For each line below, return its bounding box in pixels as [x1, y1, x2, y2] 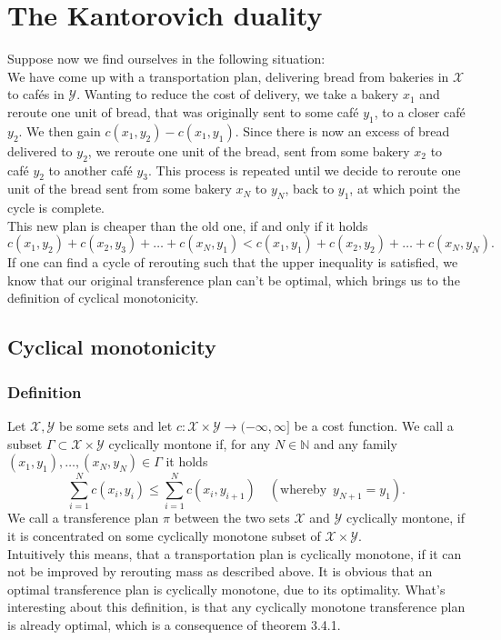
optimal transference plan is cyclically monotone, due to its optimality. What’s [7, 579, 446, 598]
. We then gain [18, 121, 101, 140]
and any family [313, 434, 397, 453]
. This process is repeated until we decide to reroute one [148, 160, 461, 179]
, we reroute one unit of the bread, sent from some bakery [87, 141, 410, 160]
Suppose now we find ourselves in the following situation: [7, 49, 326, 68]
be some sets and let [58, 416, 173, 435]
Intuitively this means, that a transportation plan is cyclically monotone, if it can [7, 544, 462, 563]
